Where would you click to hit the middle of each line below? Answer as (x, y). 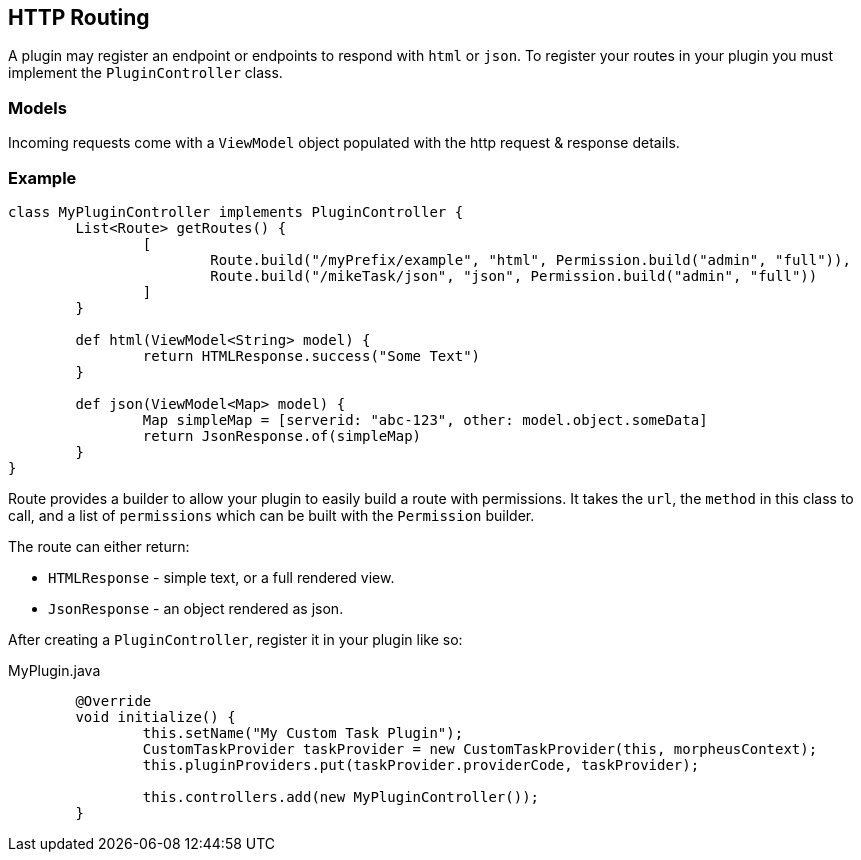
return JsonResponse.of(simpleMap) (282, 435)
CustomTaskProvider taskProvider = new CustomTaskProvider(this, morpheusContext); (480, 748)
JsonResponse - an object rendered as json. (196, 608)
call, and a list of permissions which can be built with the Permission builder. (271, 515)
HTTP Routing (79, 17)
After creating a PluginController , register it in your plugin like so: (235, 639)
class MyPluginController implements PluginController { (236, 211)
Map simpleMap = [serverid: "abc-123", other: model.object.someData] (425, 419)
